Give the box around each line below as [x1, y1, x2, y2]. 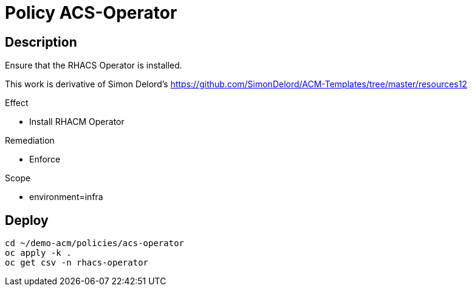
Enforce [29, 154, 61, 165]
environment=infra [29, 192, 103, 202]
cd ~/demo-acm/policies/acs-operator [5, 238, 185, 249]
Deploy [5, 212, 49, 228]
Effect [5, 98, 29, 109]
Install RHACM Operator [29, 116, 125, 127]
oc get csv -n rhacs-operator [5, 258, 149, 268]
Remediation [5, 135, 55, 146]
